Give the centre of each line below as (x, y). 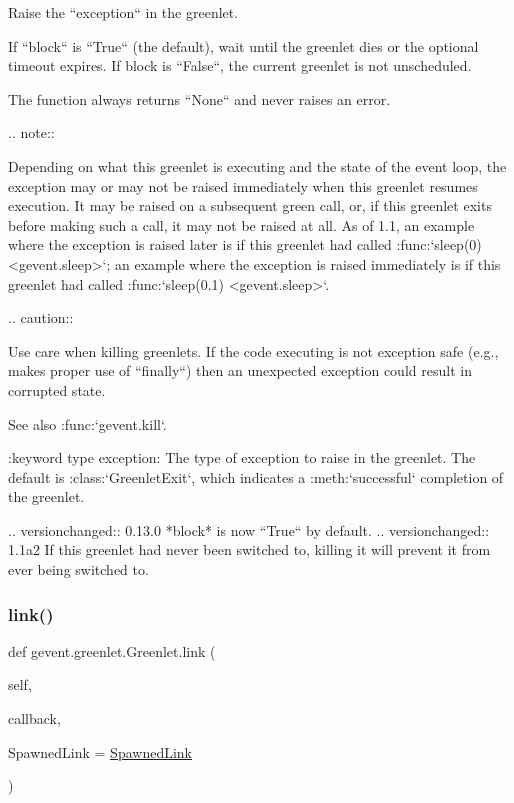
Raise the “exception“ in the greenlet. (123, 12)
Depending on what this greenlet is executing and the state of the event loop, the (257, 165)
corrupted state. (57, 389)
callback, (34, 718)
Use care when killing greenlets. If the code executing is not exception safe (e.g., (253, 350)
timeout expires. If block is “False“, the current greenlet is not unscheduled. (240, 65)
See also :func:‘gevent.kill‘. (87, 423)
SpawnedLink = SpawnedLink (100, 751)
